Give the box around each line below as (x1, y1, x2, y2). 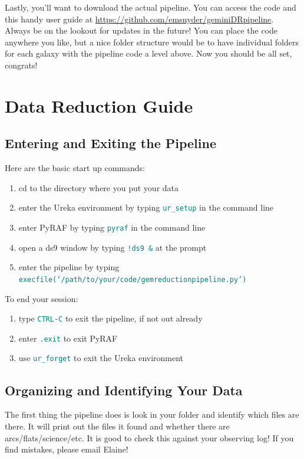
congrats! (5, 58, 38, 71)
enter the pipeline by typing (18, 261, 120, 273)
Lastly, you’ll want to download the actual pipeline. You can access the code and (5, 1, 296, 13)
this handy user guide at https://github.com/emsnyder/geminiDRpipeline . (5, 12, 274, 25)
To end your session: (5, 292, 78, 304)
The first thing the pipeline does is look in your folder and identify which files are (5, 408, 299, 421)
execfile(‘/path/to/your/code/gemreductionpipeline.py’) (18, 275, 247, 284)
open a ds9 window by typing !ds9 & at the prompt (18, 241, 207, 253)
